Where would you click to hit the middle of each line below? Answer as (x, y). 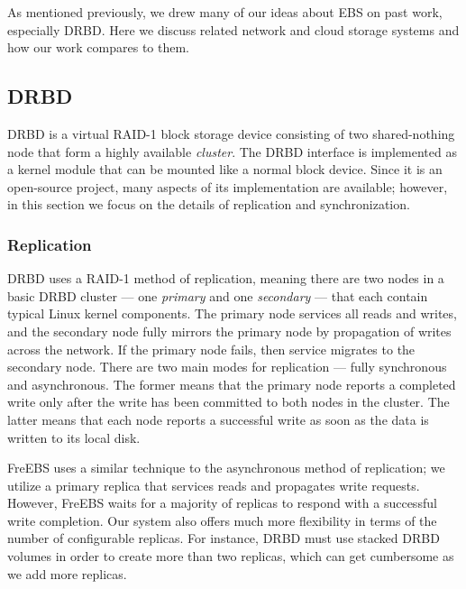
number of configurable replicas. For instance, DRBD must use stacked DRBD (224, 538)
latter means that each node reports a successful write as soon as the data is (218, 419)
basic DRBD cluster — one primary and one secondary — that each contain (218, 295)
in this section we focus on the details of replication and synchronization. (209, 204)
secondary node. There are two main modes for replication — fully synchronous (227, 367)
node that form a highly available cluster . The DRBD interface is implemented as (232, 151)
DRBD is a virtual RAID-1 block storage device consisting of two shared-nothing (231, 133)
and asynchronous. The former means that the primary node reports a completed (232, 384)
